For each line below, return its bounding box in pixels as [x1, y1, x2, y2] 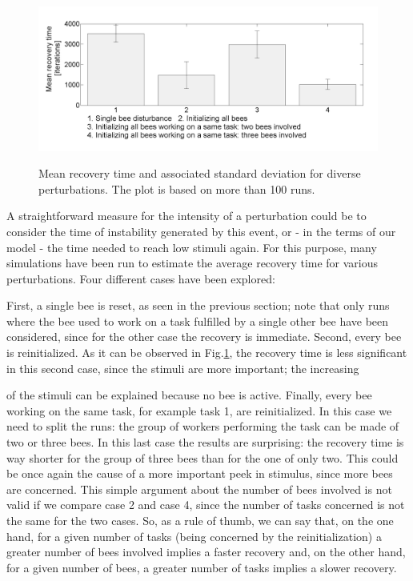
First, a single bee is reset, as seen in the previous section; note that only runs [6, 297, 390, 314]
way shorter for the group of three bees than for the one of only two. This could [6, 449, 399, 466]
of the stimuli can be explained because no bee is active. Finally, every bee [6, 387, 372, 403]
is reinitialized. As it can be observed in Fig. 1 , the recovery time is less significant [6, 344, 407, 361]
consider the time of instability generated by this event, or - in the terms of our [6, 222, 396, 239]
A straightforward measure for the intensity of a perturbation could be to [6, 207, 367, 224]
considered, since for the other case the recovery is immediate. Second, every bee [6, 328, 402, 345]
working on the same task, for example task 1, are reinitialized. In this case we [6, 402, 392, 419]
